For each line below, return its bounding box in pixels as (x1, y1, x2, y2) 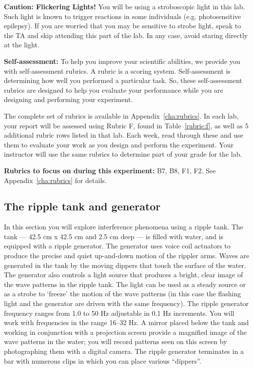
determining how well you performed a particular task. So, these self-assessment (4, 75, 242, 85)
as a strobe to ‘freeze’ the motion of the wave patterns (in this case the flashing (4, 288, 241, 299)
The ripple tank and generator (4, 199, 161, 214)
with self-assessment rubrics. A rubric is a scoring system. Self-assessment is (4, 65, 231, 76)
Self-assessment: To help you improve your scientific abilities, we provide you (4, 56, 240, 66)
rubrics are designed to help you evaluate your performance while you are (4, 84, 223, 95)
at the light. (4, 40, 39, 50)
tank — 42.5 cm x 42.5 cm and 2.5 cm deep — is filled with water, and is (4, 231, 224, 241)
